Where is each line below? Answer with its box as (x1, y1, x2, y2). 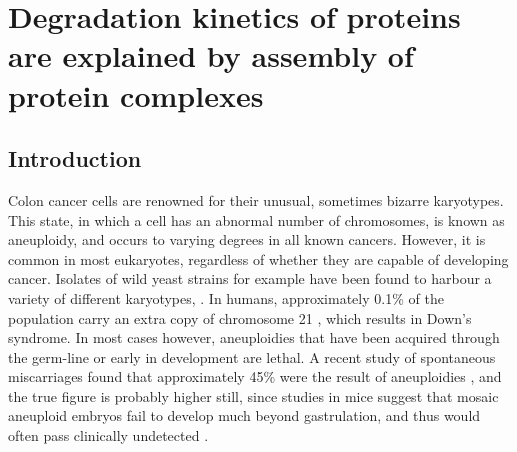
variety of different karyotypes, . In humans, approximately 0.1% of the (8, 287, 444, 308)
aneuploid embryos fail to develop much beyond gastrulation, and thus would (8, 405, 481, 426)
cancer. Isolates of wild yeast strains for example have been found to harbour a (8, 268, 492, 289)
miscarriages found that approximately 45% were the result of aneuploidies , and (8, 366, 502, 387)
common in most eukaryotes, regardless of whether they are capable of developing (8, 248, 509, 269)
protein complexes (8, 74, 264, 115)
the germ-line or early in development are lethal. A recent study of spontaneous (8, 346, 496, 367)
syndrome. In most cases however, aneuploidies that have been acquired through (8, 327, 500, 348)
